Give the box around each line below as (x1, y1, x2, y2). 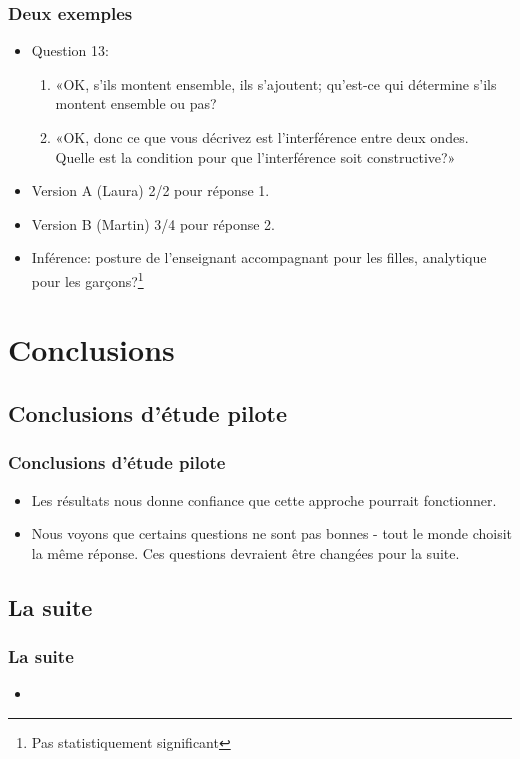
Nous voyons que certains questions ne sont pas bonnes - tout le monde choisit (31, 523, 512, 544)
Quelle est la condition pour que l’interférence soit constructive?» (55, 146, 456, 167)
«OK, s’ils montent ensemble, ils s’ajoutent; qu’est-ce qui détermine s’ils (55, 73, 497, 94)
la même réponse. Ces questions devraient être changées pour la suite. (31, 542, 460, 563)
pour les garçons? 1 (31, 267, 144, 291)
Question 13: (31, 40, 109, 61)
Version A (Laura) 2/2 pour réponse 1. (31, 180, 270, 201)
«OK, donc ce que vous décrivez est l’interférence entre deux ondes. (55, 127, 469, 147)
